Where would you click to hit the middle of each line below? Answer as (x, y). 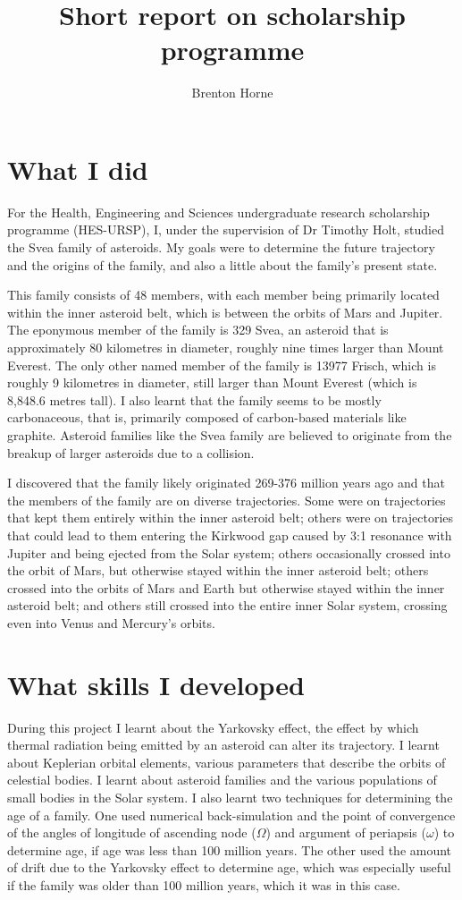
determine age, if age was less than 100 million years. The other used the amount (230, 849)
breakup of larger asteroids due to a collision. (131, 452)
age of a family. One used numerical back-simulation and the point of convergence (231, 815)
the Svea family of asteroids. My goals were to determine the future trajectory (221, 247)
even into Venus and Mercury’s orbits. (111, 622)
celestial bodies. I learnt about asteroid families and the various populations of (222, 780)
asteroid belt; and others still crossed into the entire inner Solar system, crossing (227, 605)
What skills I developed (156, 684)
